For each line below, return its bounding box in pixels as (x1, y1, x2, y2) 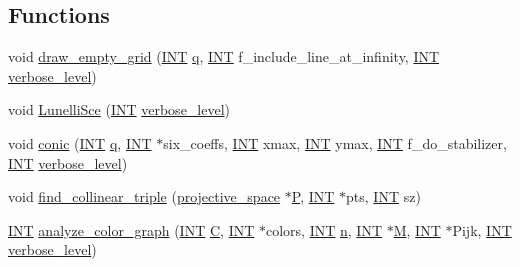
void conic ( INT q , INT (8, 132, 152, 153)
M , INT (393, 219, 441, 240)
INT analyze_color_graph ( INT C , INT (8, 219, 255, 240)
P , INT (291, 186, 335, 207)
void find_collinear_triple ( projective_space (8, 186, 281, 207)
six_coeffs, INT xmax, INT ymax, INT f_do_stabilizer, (163, 132, 507, 153)
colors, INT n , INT (265, 219, 383, 240)
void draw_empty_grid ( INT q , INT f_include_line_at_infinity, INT (8, 46, 440, 67)
